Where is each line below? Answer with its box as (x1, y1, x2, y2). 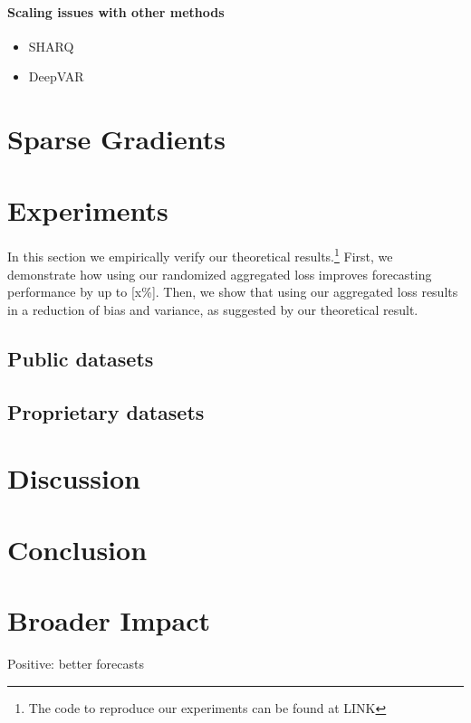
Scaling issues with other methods (7, 2, 225, 21)
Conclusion (7, 530, 148, 567)
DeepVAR (28, 67, 84, 86)
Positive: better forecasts (7, 653, 144, 672)
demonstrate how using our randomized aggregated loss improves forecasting (7, 264, 432, 283)
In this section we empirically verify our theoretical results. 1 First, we (7, 244, 393, 266)
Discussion (7, 460, 140, 497)
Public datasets (7, 344, 154, 372)
